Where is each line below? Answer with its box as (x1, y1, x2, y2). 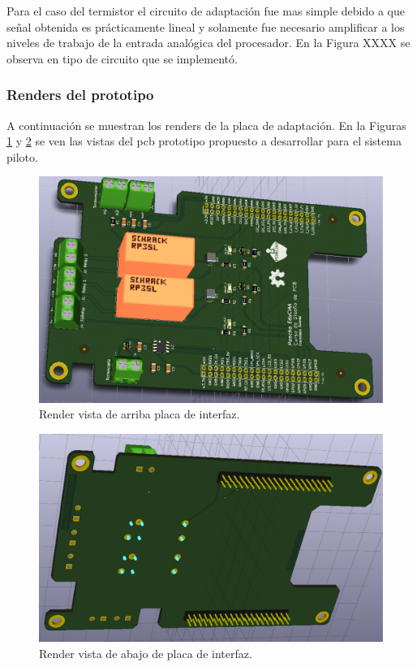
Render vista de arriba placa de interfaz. (39, 405, 240, 422)
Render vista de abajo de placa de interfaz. (39, 644, 252, 661)
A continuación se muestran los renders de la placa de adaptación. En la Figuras (6, 116, 406, 133)
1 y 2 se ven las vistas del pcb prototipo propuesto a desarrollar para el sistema (6, 132, 402, 149)
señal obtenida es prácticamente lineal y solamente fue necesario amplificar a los (6, 18, 405, 35)
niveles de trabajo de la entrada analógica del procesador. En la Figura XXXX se (6, 34, 411, 51)
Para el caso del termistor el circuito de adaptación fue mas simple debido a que (6, 2, 406, 19)
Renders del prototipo (6, 84, 154, 105)
